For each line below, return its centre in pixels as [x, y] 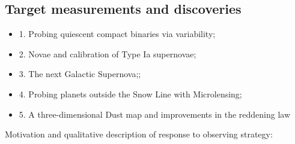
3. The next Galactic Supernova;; [80, 74]
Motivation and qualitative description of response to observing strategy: [139, 134]
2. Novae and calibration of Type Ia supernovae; [108, 53]
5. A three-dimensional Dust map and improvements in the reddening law [155, 114]
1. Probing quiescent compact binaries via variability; [117, 34]
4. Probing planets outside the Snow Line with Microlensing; [130, 94]
